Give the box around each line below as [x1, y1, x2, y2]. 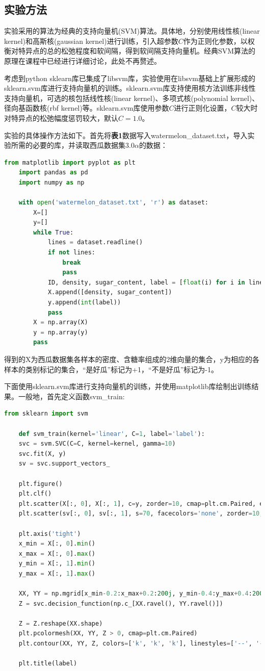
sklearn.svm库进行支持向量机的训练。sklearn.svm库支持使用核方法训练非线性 [4, 83, 256, 93]
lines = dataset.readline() [47, 239, 143, 246]
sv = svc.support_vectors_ [18, 460, 110, 468]
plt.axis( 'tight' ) [18, 530, 81, 537]
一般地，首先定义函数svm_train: [18, 391, 125, 401]
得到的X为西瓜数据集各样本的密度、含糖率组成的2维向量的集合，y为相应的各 [4, 354, 259, 365]
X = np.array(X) [33, 319, 88, 326]
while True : [33, 228, 74, 236]
